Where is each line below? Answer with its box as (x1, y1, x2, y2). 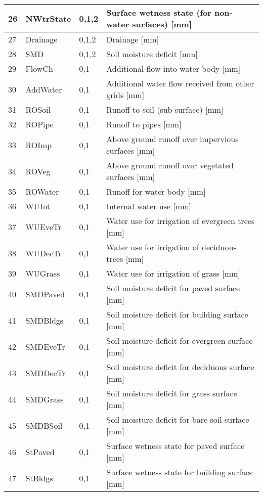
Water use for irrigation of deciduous (106, 241, 237, 253)
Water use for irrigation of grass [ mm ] (106, 267, 240, 279)
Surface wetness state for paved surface (106, 440, 245, 452)
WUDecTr (25, 247, 62, 259)
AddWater (25, 83, 62, 95)
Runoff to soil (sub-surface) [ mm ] (106, 104, 224, 115)
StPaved (25, 445, 55, 458)
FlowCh (25, 63, 53, 74)
